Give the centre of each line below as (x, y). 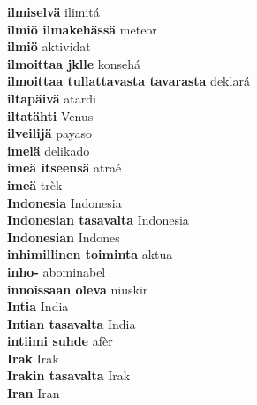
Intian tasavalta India (72, 323)
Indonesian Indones (64, 237)
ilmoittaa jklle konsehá (74, 63)
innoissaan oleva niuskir (78, 289)
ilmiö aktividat (49, 46)
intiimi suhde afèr (60, 341)
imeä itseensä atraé (64, 168)
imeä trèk (35, 184)
